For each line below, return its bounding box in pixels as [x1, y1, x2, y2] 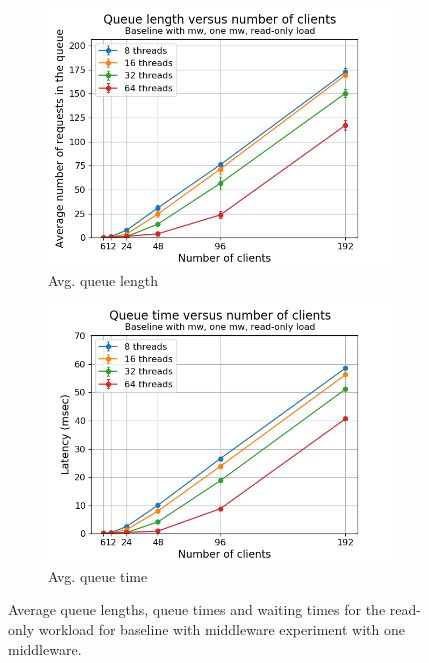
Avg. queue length [48, 269, 159, 290]
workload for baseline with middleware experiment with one [38, 618, 405, 639]
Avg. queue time [48, 565, 148, 586]
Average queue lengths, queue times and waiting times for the [8, 599, 386, 620]
